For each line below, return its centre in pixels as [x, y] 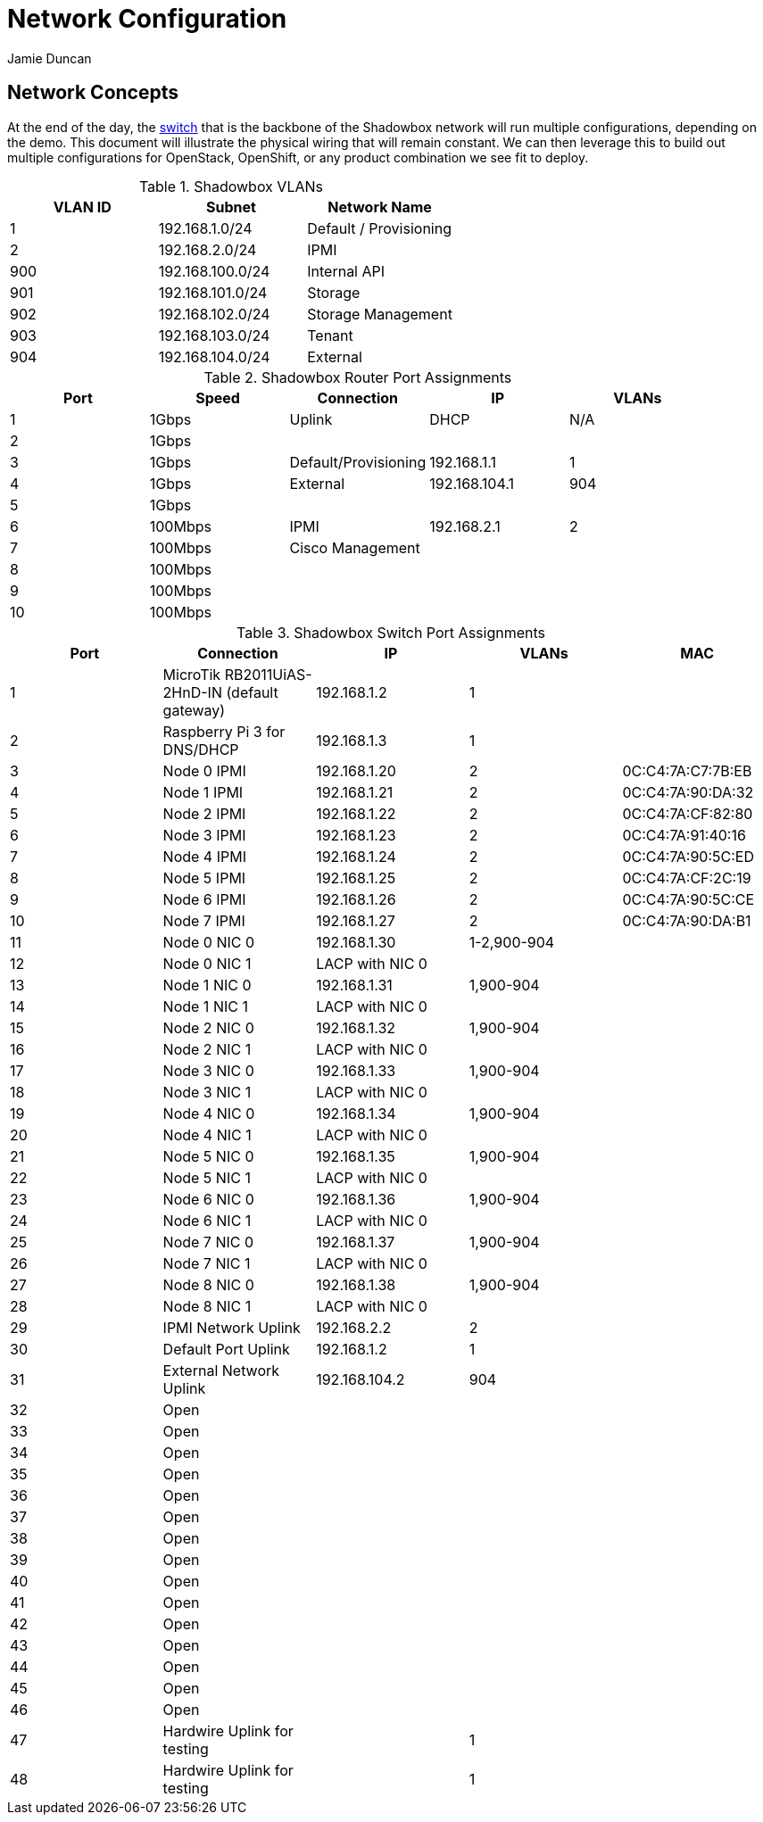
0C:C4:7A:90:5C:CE [688, 899]
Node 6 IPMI [204, 899]
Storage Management [380, 314]
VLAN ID [82, 207]
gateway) [194, 710]
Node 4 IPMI [204, 856]
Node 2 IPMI [204, 813]
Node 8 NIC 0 [208, 1284]
